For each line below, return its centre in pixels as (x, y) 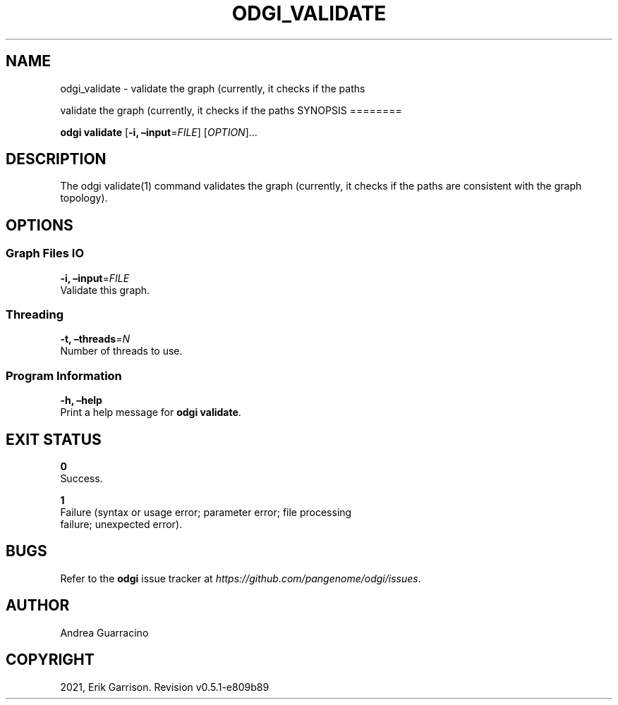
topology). (84, 198)
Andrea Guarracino (104, 632)
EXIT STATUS (54, 439)
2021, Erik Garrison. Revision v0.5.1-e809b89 (165, 687)
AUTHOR (38, 606)
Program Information (64, 375)
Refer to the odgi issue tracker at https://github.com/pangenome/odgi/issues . (241, 578)
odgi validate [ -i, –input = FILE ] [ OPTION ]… (159, 132)
